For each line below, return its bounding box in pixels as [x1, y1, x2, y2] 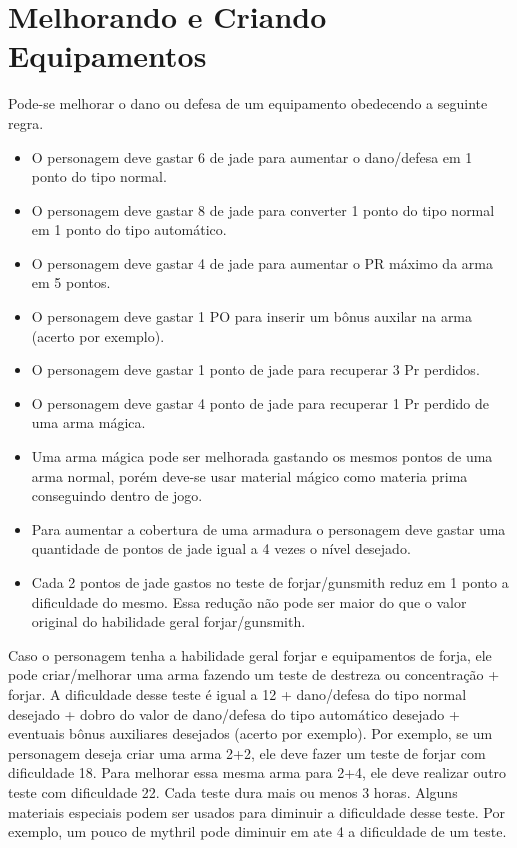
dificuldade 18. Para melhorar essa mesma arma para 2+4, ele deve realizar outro [8, 762, 507, 783]
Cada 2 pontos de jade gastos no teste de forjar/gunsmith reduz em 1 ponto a [31, 572, 509, 592]
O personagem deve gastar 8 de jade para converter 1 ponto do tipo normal [31, 199, 495, 220]
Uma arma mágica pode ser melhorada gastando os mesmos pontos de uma [31, 446, 493, 467]
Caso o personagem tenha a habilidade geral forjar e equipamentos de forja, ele [8, 644, 492, 665]
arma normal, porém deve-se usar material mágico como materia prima [31, 465, 468, 486]
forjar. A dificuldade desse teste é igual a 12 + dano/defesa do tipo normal [8, 683, 467, 704]
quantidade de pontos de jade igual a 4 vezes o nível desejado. [31, 538, 411, 559]
